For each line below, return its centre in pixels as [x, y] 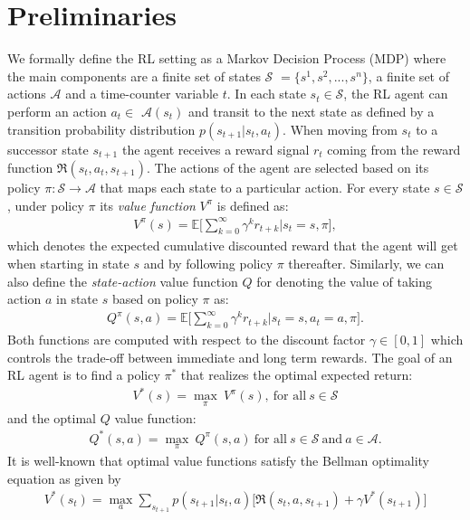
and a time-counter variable [142, 94]
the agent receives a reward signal [216, 149]
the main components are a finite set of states [134, 76]
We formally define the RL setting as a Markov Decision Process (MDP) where [227, 58]
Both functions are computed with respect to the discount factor [187, 340]
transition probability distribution [101, 129]
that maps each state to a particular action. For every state [265, 187]
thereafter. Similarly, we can [366, 264]
